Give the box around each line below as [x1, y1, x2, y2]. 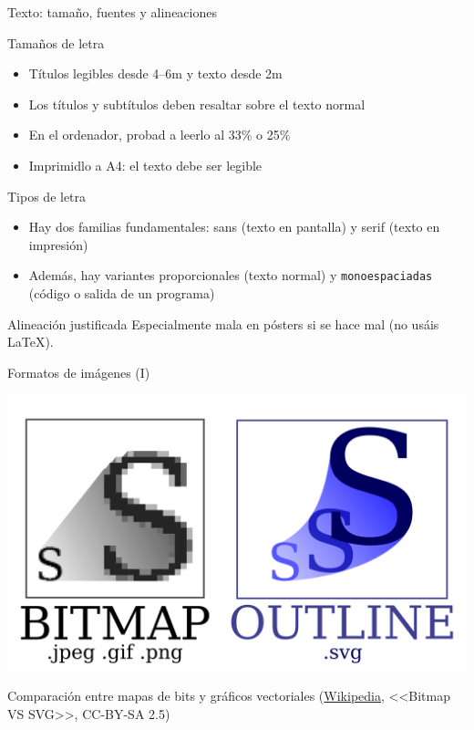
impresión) [28, 235, 88, 254]
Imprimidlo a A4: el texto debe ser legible [28, 155, 263, 174]
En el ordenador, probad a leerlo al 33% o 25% [28, 125, 291, 144]
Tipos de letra [7, 186, 87, 205]
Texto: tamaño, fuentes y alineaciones [7, 3, 217, 21]
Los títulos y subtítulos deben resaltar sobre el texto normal [28, 94, 366, 113]
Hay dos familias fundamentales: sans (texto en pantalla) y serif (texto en [28, 217, 440, 236]
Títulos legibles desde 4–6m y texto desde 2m [28, 64, 283, 83]
